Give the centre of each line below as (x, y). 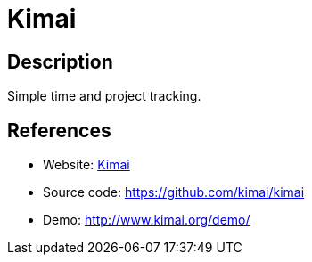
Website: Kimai (86, 165)
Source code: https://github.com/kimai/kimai (174, 192)
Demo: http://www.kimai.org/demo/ (147, 220)
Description (60, 61)
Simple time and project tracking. (104, 96)
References (59, 130)
